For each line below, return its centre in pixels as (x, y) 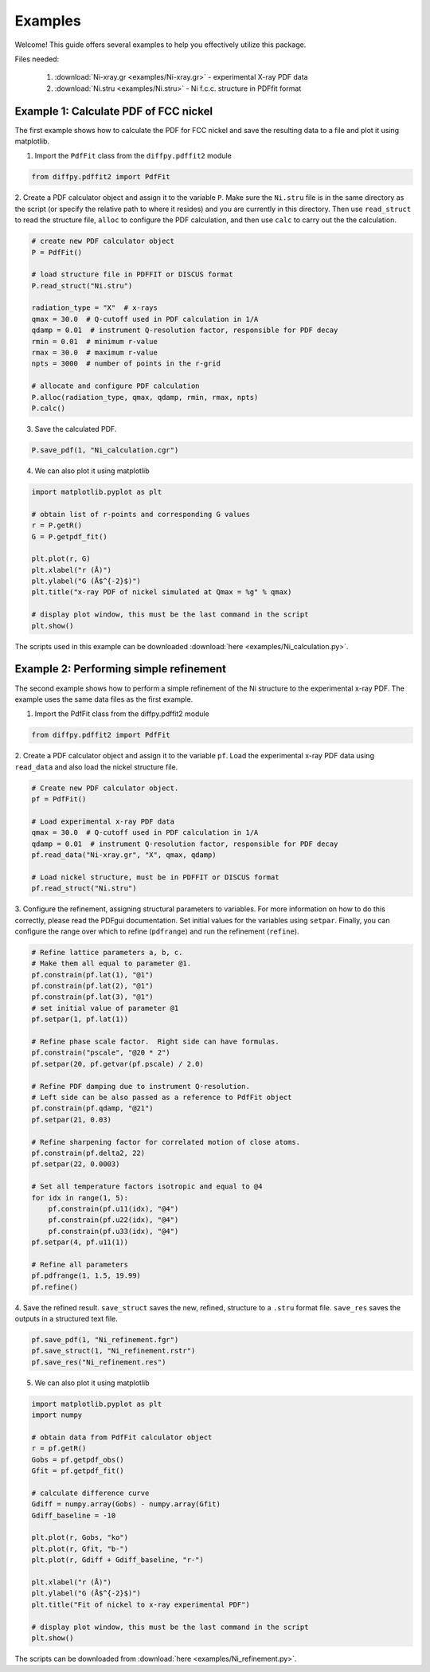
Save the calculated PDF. (76, 429)
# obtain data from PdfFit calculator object (122, 1437)
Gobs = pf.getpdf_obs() (78, 1459)
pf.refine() (55, 1287)
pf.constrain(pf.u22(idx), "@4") (113, 1220)
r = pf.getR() (59, 1449)
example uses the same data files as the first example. (104, 699)
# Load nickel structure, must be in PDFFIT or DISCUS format (155, 877)
